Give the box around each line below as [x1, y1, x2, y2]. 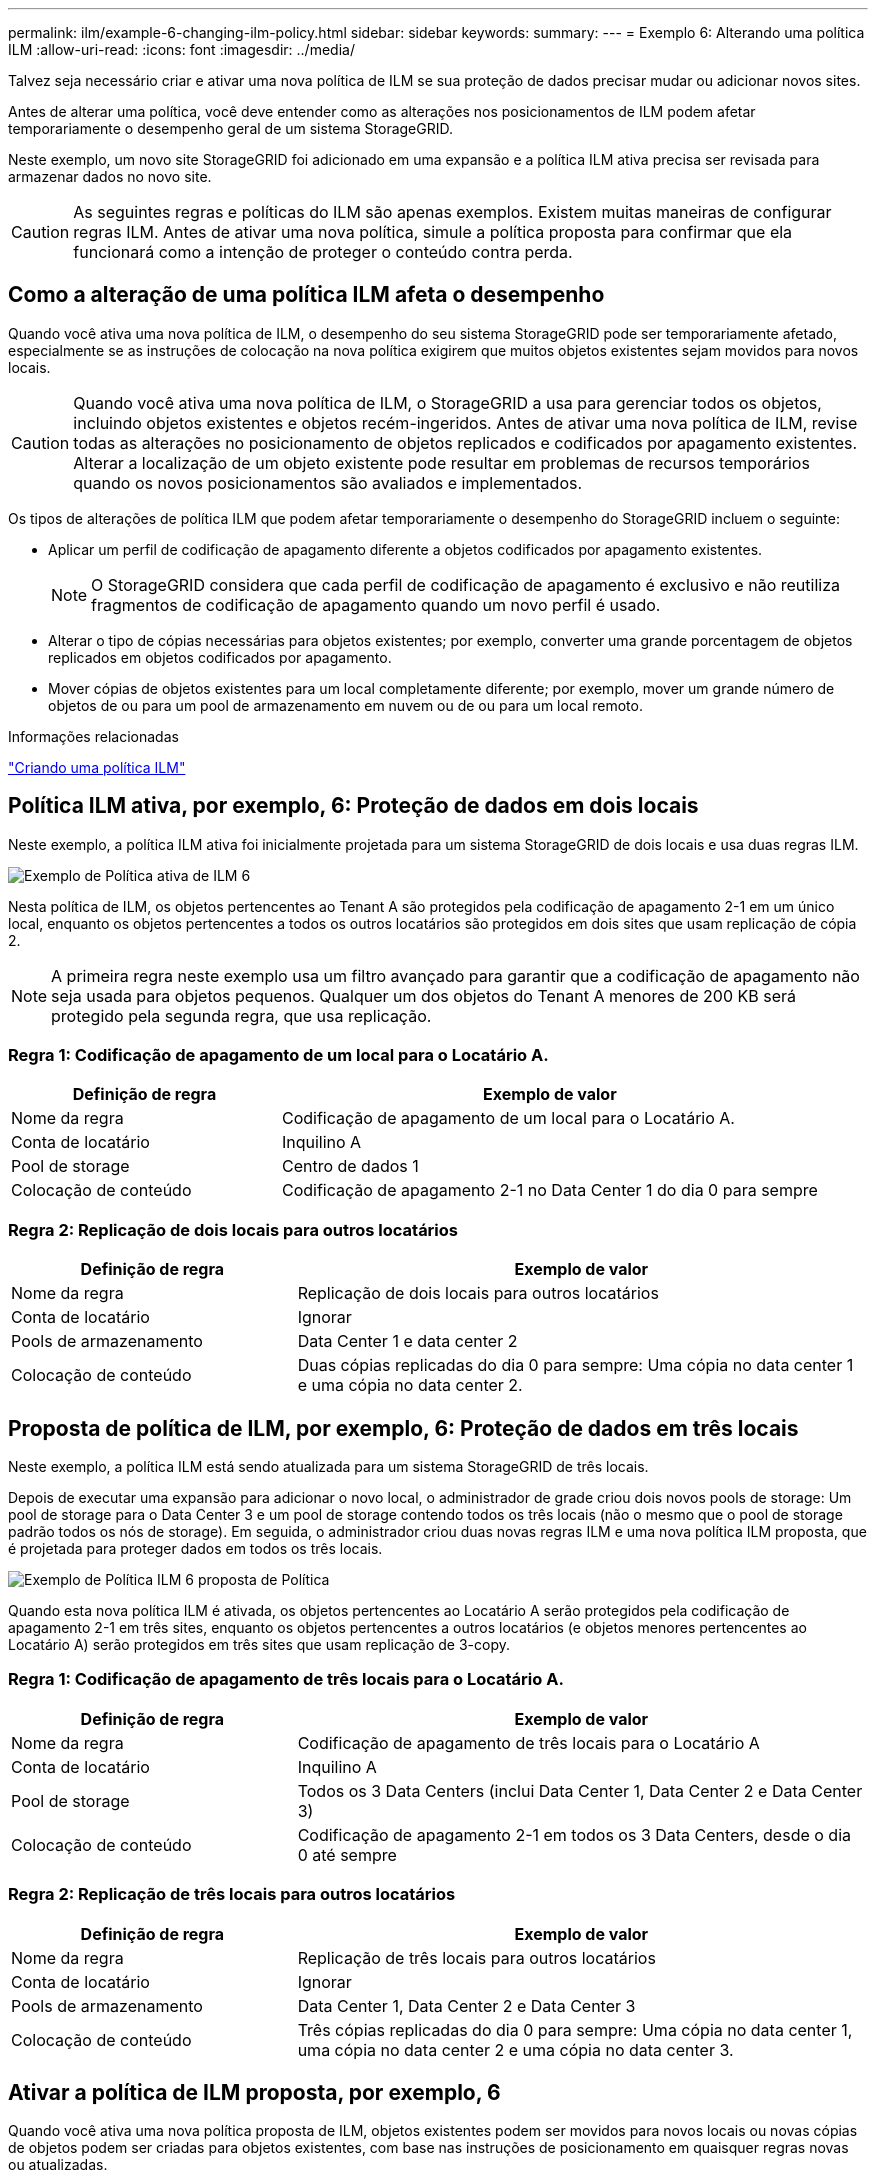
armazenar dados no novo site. [8, 168, 212, 185]
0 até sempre [297, 1844, 397, 1865]
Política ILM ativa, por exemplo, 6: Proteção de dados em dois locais [8, 793, 699, 819]
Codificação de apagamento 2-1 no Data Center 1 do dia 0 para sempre [281, 1180, 818, 1201]
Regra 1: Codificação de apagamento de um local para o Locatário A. [8, 1045, 549, 1066]
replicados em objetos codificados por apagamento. [48, 648, 392, 666]
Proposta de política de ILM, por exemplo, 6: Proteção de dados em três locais [8, 1415, 799, 1441]
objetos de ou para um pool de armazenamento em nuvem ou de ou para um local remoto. [48, 696, 643, 714]
